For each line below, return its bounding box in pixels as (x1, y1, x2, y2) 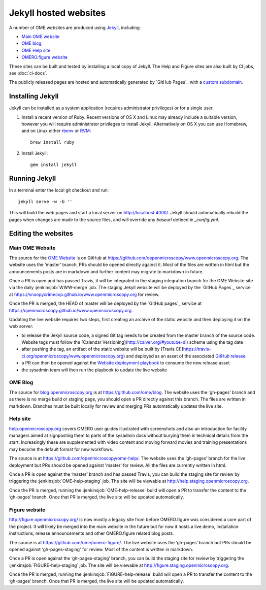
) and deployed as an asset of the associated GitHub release (123, 353, 246, 359)
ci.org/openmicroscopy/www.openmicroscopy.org (21, 353, 124, 359)
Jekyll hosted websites (9, 7, 106, 18)
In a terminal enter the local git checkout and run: (9, 187, 109, 193)
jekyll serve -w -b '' (18, 198, 73, 204)
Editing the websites (9, 229, 73, 238)
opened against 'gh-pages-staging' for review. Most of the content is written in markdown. (9, 546, 194, 552)
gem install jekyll (30, 162, 77, 167)
